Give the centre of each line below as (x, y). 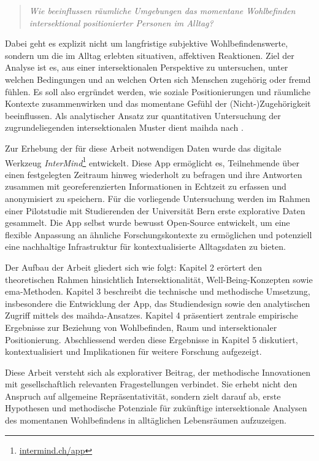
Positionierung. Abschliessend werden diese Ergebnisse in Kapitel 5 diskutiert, (152, 339)
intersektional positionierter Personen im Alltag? (121, 22)
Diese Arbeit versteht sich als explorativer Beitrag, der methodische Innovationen (158, 372)
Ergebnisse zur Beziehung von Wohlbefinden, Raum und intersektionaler (141, 327)
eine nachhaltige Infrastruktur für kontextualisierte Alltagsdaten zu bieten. (145, 246)
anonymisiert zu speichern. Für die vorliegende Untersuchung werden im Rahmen (158, 198)
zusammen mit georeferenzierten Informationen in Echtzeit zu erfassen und (146, 186)
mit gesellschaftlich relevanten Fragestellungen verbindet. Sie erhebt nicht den (151, 384)
